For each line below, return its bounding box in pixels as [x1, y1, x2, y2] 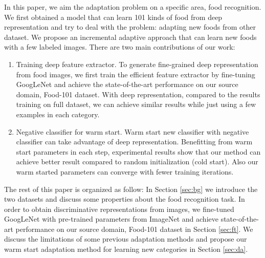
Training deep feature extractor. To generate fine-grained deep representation [16, 58, 258, 69]
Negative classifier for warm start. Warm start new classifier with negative [16, 126, 249, 137]
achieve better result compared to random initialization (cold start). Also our [16, 156, 258, 167]
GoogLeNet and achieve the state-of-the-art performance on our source [16, 79, 238, 90]
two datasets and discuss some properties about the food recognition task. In [4, 193, 245, 204]
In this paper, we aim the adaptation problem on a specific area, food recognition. [4, 2, 261, 12]
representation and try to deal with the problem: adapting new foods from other [4, 21, 256, 32]
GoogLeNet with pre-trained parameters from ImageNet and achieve [4, 213, 218, 224]
